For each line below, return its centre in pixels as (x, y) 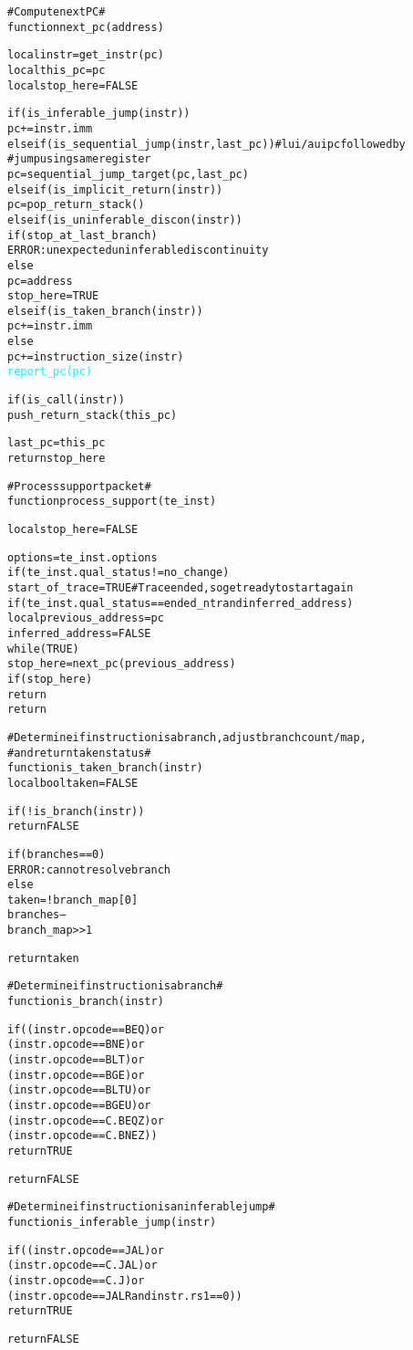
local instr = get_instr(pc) (86, 55)
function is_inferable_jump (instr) (112, 1222)
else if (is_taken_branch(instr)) (105, 311)
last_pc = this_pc (57, 443)
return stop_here (57, 459)
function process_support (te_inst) (112, 502)
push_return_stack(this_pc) (93, 415)
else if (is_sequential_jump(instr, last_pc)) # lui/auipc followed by (206, 144)
